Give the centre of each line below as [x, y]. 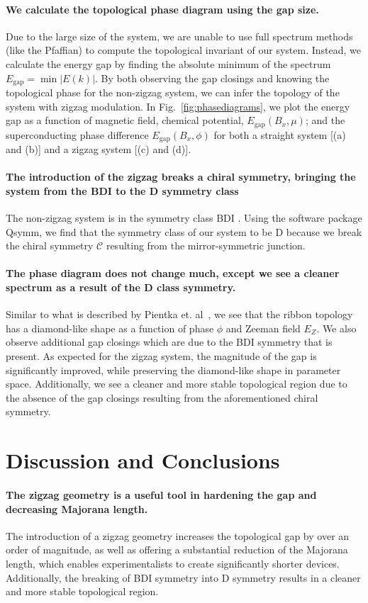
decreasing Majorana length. [77, 508]
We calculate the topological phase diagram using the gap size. [162, 9]
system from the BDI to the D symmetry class [122, 190]
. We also [336, 328]
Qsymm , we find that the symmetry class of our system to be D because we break [184, 231]
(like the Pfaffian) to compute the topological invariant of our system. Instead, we [183, 50]
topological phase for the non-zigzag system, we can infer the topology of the [173, 92]
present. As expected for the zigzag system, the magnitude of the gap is [161, 356]
